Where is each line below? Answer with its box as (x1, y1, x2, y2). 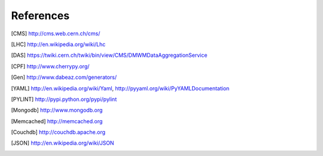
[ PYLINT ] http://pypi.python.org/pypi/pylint (11, 96, 117, 103)
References (11, 9, 70, 22)
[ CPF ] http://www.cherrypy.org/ (11, 63, 90, 70)
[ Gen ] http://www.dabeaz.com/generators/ (11, 74, 117, 81)
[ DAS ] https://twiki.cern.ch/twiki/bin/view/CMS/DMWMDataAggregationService (11, 51, 208, 59)
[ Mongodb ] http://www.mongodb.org (11, 106, 103, 114)
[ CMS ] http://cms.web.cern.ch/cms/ (11, 30, 100, 37)
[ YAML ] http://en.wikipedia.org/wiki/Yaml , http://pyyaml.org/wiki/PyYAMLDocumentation (11, 84, 230, 92)
